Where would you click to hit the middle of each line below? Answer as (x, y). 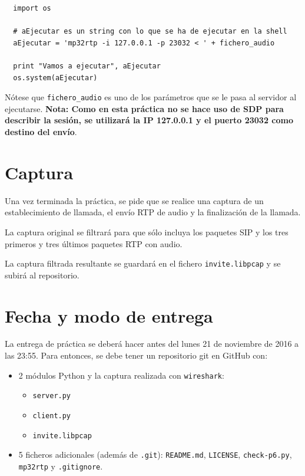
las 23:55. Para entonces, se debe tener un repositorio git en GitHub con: (136, 355)
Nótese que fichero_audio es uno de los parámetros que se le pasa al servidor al (151, 97)
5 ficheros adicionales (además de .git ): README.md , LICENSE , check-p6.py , (155, 454)
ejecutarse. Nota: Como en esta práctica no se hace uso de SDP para (144, 108)
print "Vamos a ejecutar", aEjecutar (87, 66)
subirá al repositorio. (42, 275)
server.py (52, 396)
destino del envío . (41, 132)
